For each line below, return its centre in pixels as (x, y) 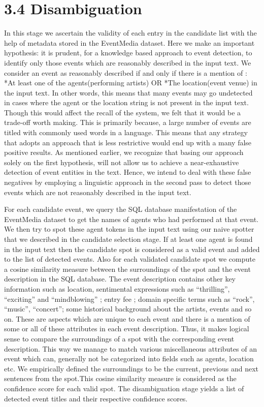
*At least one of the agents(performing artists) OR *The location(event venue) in (131, 83)
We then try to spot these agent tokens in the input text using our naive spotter (129, 229)
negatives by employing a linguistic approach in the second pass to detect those (128, 182)
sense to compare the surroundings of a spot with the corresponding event (119, 338)
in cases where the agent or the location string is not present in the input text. (126, 102)
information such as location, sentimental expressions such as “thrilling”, (117, 288)
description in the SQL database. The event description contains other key (120, 279)
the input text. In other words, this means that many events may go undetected (128, 92)
